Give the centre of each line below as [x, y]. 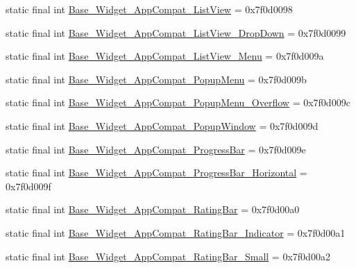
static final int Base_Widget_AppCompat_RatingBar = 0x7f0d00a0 [153, 209]
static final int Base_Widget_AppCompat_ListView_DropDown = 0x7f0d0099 [176, 32]
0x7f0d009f [28, 186]
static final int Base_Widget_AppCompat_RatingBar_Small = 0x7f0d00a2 [168, 256]
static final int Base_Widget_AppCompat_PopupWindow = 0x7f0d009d [162, 125]
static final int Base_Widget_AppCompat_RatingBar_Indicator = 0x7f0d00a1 [176, 232]
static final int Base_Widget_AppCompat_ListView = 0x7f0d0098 [149, 9]
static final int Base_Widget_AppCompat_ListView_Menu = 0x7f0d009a [165, 56]
